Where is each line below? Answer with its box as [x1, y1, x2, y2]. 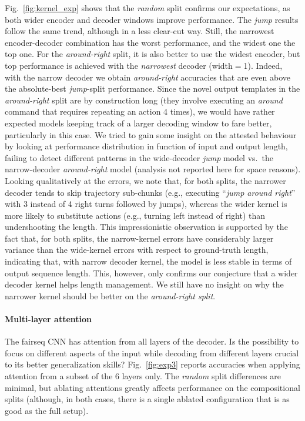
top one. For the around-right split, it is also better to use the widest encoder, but [5, 48, 300, 60]
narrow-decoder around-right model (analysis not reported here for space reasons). [5, 163, 301, 175]
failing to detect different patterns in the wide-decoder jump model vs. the [5, 151, 273, 163]
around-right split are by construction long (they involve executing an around [5, 93, 283, 106]
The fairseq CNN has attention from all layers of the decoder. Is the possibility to [5, 335, 299, 348]
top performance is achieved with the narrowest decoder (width [5, 59, 233, 71]
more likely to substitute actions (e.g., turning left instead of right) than [5, 209, 266, 221]
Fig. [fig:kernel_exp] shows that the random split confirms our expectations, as [5, 2, 290, 14]
